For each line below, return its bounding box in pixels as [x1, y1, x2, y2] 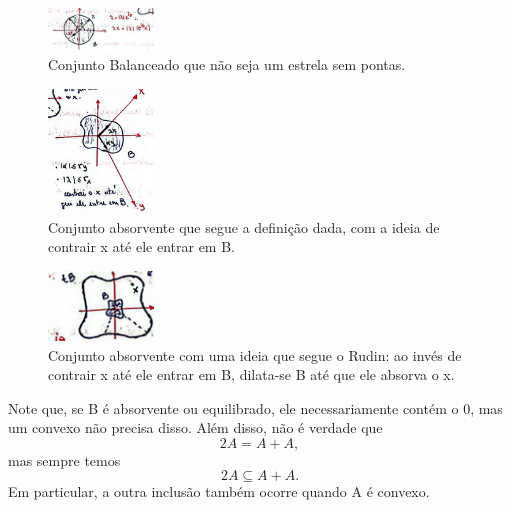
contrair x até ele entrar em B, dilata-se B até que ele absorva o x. [48, 364, 455, 385]
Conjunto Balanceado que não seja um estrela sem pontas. [48, 54, 406, 75]
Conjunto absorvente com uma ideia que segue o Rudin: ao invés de [48, 344, 462, 365]
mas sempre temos [8, 449, 121, 470]
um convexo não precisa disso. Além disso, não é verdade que [8, 417, 383, 438]
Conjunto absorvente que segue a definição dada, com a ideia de [48, 216, 440, 237]
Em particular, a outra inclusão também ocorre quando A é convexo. [8, 481, 430, 502]
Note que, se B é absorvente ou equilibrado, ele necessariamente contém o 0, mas [8, 397, 503, 418]
